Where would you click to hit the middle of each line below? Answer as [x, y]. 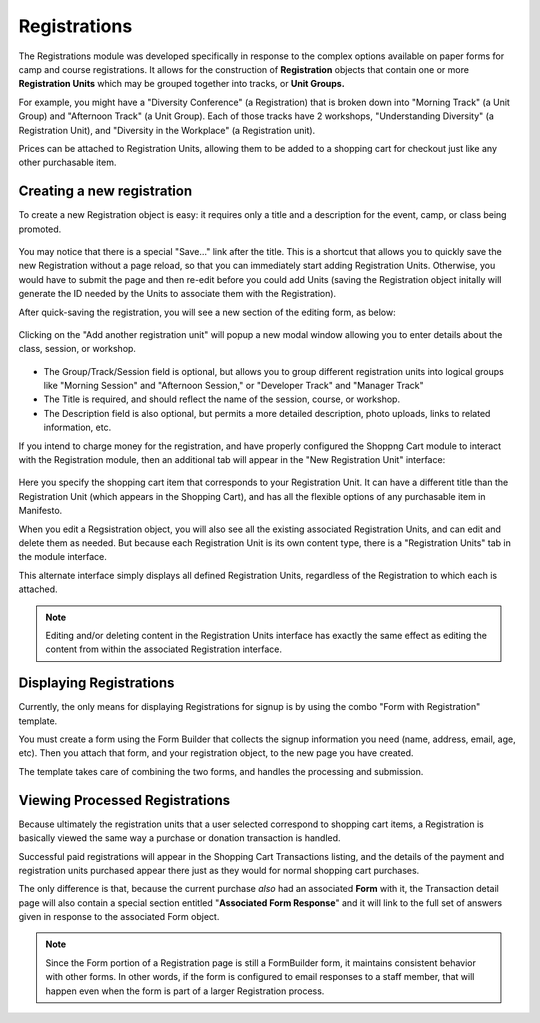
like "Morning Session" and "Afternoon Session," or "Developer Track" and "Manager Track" [233, 386]
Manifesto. [40, 511]
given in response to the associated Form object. [119, 917]
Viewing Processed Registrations [124, 800]
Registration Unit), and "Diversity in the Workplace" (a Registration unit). [167, 130]
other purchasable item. [67, 162]
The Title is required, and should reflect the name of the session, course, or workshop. [221, 399]
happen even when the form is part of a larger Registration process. [185, 991]
